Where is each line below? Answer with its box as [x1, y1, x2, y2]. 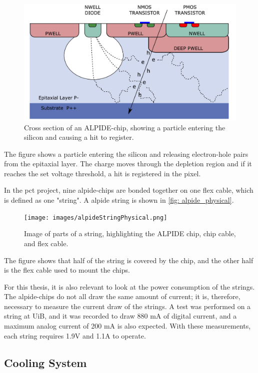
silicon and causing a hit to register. [24, 132, 134, 142]
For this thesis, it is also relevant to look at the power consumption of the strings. [4, 281, 255, 292]
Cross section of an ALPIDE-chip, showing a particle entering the [24, 122, 225, 132]
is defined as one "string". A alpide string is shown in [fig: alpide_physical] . [4, 195, 234, 205]
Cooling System [4, 355, 87, 370]
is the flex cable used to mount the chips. [4, 265, 130, 275]
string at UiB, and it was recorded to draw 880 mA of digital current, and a [4, 311, 237, 321]
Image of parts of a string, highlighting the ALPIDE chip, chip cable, [24, 228, 236, 239]
